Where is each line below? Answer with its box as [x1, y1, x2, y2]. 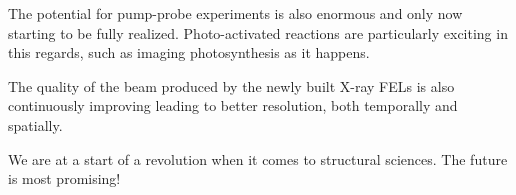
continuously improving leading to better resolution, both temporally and [8, 95, 458, 116]
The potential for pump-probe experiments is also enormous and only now [8, 3, 463, 23]
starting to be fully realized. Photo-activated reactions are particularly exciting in [8, 22, 508, 43]
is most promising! [8, 168, 121, 189]
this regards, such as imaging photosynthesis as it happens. [8, 42, 370, 63]
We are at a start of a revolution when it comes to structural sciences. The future [8, 148, 508, 169]
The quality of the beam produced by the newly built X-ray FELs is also [8, 75, 455, 96]
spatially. [8, 114, 63, 135]
